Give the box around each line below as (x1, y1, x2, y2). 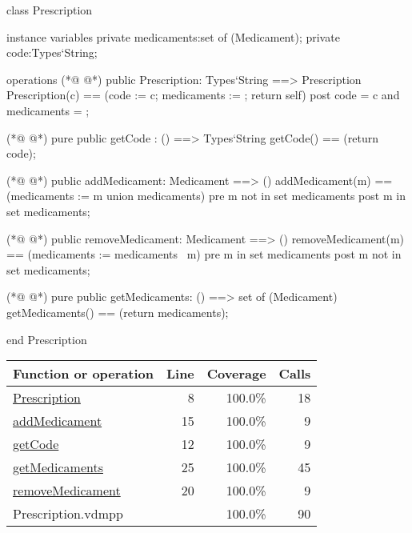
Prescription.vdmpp (13, 504, 123, 523)
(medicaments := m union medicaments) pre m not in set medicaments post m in (6, 187, 406, 204)
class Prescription (6, 2, 93, 18)
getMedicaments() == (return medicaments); (6, 303, 229, 320)
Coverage (206, 364, 266, 383)
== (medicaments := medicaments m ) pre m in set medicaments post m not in (6, 246, 402, 262)
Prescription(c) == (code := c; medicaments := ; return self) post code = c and (6, 86, 400, 103)
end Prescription (6, 331, 87, 347)
